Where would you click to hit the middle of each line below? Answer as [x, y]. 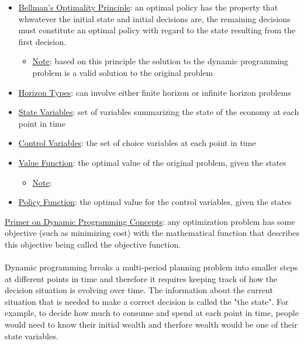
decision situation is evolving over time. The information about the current [139, 290]
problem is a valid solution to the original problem [123, 72]
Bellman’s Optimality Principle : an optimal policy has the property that [148, 7]
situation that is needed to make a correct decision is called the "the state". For [147, 301]
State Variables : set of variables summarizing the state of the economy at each [159, 112]
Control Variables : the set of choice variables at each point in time [137, 143]
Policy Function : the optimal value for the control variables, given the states [155, 202]
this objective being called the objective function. [93, 244]
